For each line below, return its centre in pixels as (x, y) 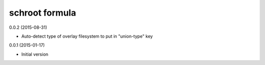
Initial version (35, 54)
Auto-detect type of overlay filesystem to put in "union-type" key (87, 36)
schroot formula (42, 13)
